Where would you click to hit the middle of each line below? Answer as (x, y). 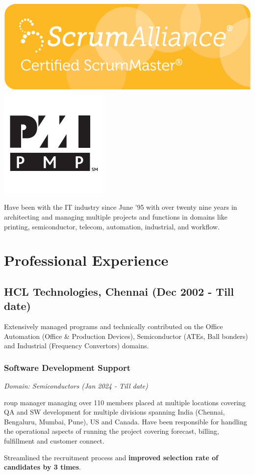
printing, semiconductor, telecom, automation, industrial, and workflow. (112, 226)
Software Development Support (67, 367)
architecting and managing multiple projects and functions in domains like (116, 216)
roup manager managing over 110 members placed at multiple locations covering (125, 402)
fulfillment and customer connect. (54, 441)
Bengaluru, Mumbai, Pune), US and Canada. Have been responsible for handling (126, 421)
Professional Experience (86, 260)
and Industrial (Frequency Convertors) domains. (76, 346)
